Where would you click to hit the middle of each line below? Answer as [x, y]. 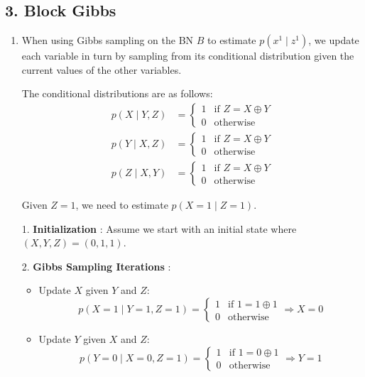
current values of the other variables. [102, 69]
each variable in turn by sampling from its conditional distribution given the [188, 56]
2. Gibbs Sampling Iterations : [96, 266]
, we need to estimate [122, 205]
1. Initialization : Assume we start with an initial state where [159, 228]
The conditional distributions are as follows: [117, 93]
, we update [334, 40]
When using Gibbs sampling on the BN [108, 40]
